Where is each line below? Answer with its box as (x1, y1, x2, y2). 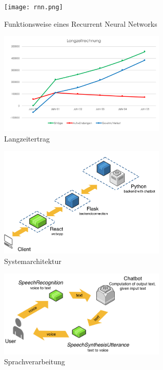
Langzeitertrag (4, 133, 50, 144)
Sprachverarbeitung (4, 356, 65, 367)
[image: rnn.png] (4, 4, 63, 11)
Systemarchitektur (4, 255, 62, 266)
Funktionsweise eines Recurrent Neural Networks (4, 18, 157, 29)
